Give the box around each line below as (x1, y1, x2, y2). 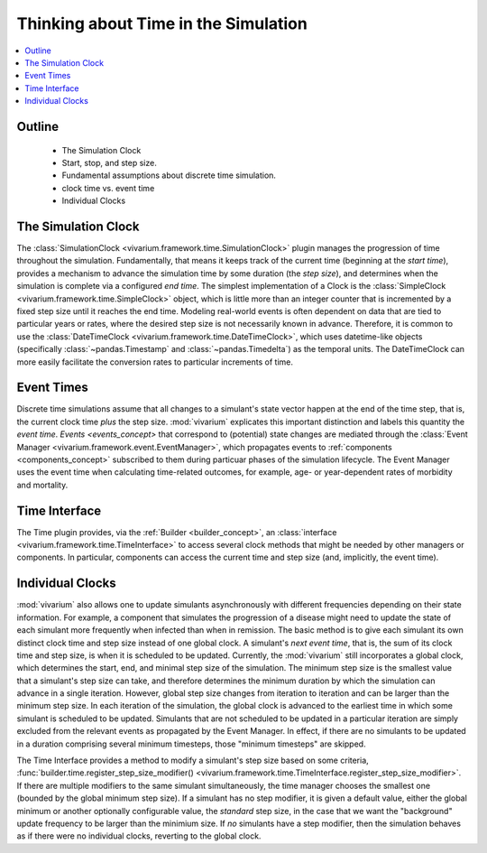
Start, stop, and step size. (61, 157, 157, 168)
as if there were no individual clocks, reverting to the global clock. (16, 830, 262, 841)
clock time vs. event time (61, 182, 155, 193)
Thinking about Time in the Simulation (16, 14, 308, 33)
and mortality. (16, 479, 69, 490)
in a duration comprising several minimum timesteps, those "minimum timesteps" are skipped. (16, 738, 366, 749)
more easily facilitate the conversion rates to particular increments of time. (16, 357, 293, 367)
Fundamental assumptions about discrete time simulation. (61, 170, 277, 181)
